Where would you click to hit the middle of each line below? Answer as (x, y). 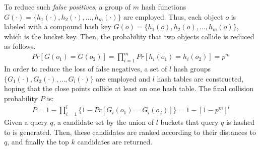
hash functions (164, 7)
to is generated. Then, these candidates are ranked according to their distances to (130, 132)
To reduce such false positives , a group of (68, 7)
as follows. (20, 46)
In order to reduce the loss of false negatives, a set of (86, 69)
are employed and (123, 78)
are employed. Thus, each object (173, 16)
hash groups (192, 69)
